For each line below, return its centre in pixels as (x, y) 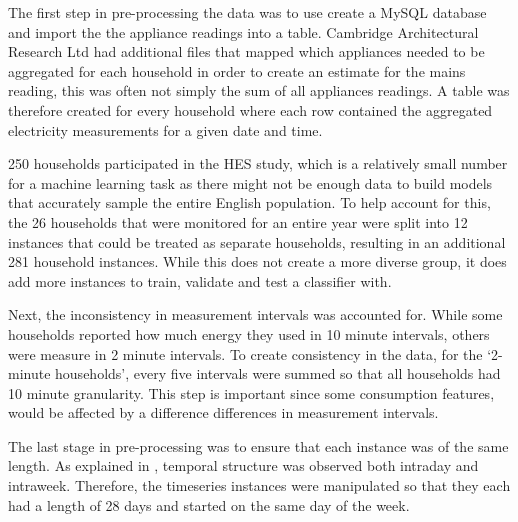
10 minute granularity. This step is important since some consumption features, (251, 392)
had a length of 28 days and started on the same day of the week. (209, 504)
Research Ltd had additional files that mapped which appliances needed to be (246, 51)
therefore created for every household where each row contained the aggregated (250, 109)
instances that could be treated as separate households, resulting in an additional (257, 241)
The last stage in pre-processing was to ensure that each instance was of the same (258, 445)
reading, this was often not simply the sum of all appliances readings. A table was (259, 90)
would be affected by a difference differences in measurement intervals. (223, 412)
